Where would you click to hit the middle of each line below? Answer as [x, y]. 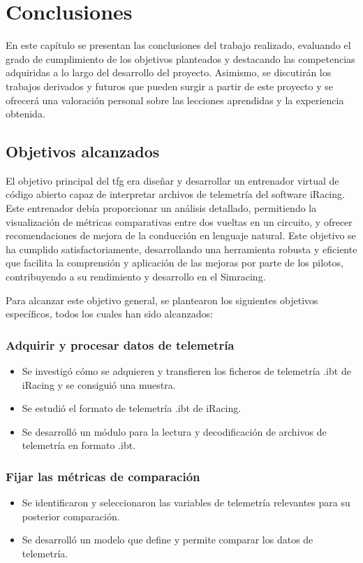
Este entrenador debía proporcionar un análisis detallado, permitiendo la [161, 208]
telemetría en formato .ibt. [79, 445]
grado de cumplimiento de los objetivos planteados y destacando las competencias [180, 58]
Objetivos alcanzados [83, 151]
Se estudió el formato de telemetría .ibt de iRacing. [132, 408]
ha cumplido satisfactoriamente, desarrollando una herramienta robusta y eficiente [181, 249]
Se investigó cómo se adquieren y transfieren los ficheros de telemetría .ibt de [186, 371]
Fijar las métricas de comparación [103, 476]
